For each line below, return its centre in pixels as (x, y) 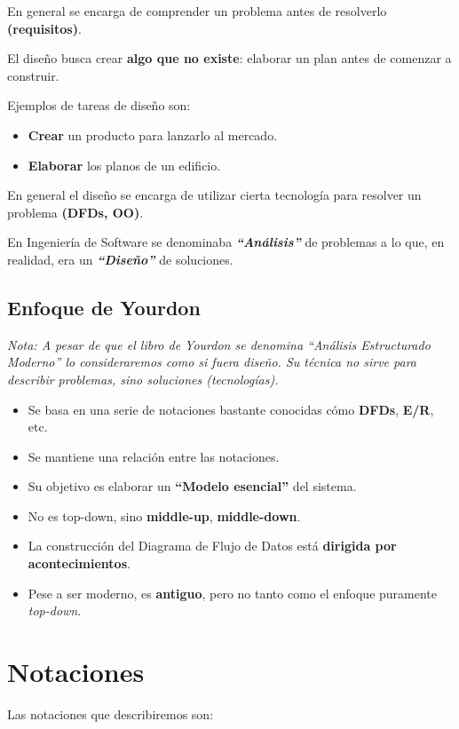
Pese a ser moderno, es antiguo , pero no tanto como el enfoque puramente (232, 593)
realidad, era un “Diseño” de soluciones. (120, 259)
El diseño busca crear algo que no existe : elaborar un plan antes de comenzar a (229, 58)
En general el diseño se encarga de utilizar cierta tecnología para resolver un (214, 195)
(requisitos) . (44, 28)
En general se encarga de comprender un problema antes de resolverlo (197, 11)
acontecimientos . (79, 563)
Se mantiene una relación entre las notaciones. (154, 456)
